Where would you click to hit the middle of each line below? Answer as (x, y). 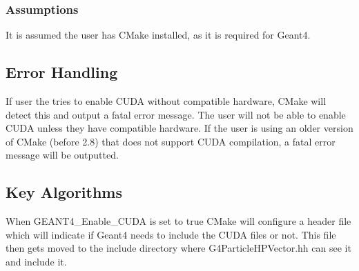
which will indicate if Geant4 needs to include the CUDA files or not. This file (171, 234)
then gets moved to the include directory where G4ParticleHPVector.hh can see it (178, 248)
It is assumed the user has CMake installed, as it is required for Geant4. (158, 35)
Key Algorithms (64, 192)
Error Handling (62, 72)
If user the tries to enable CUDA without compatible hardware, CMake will (166, 101)
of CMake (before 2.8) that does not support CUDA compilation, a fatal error (171, 141)
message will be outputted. (62, 155)
